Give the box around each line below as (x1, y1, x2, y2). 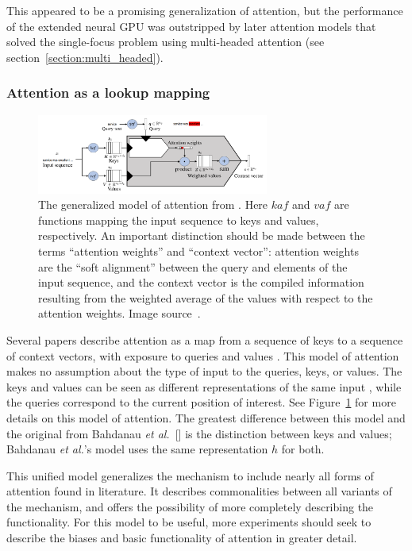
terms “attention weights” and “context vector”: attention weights (38, 242, 359, 259)
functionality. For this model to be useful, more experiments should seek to (6, 514, 372, 530)
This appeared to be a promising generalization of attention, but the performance (6, 2, 403, 18)
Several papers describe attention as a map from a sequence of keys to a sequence (6, 331, 403, 348)
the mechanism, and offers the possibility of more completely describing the (6, 498, 374, 514)
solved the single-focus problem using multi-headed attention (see (6, 33, 325, 50)
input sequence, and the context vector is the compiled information (38, 274, 364, 291)
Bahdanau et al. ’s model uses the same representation (6, 441, 268, 457)
